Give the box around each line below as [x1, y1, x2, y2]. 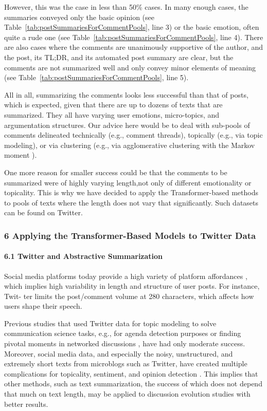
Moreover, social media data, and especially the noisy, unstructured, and [4, 348, 233, 359]
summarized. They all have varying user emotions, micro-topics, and [4, 109, 220, 120]
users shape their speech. [4, 301, 82, 311]
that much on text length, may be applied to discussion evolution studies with [4, 388, 251, 399]
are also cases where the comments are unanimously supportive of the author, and [4, 42, 263, 52]
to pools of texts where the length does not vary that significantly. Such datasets [4, 197, 259, 208]
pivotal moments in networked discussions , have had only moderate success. [4, 338, 245, 349]
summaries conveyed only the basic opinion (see [4, 11, 154, 22]
